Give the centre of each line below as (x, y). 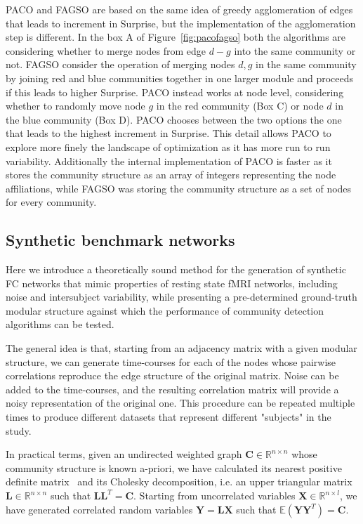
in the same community (306, 64)
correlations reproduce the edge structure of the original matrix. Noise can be (172, 375)
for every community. (51, 202)
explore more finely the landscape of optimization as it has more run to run (168, 146)
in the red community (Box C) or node (240, 106)
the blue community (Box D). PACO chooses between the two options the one (174, 119)
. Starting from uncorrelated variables (214, 496)
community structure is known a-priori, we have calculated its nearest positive (174, 467)
